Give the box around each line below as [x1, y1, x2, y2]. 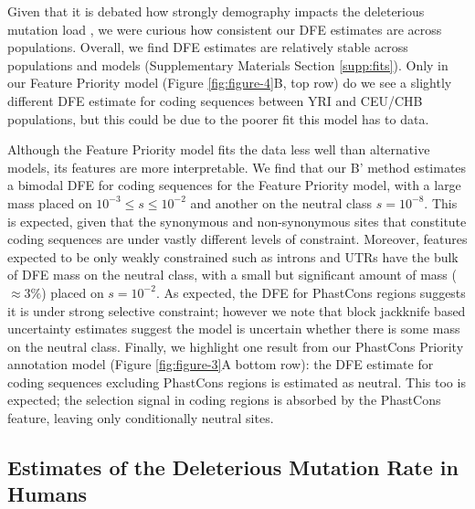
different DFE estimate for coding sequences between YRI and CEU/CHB [7, 90, 423, 110]
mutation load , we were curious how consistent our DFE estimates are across [7, 19, 442, 38]
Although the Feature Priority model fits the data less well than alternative [7, 140, 430, 159]
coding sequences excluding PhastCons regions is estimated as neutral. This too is [7, 372, 466, 391]
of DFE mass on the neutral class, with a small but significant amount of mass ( [7, 265, 457, 284]
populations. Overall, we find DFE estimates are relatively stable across [7, 37, 408, 57]
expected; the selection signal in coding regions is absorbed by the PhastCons [7, 390, 441, 409]
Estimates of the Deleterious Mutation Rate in [7, 453, 459, 482]
